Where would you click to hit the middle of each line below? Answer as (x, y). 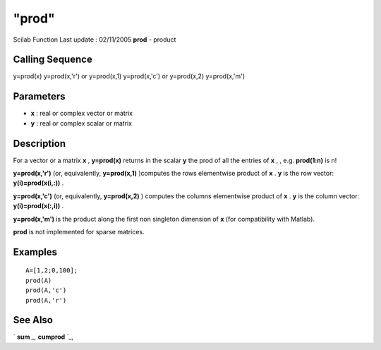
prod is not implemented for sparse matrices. (79, 232)
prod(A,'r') (46, 300)
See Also (33, 320)
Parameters (39, 96)
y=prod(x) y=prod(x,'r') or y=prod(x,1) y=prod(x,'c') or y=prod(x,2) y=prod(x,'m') (129, 76)
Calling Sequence (53, 60)
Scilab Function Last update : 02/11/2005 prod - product (95, 40)
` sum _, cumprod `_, (43, 337)
